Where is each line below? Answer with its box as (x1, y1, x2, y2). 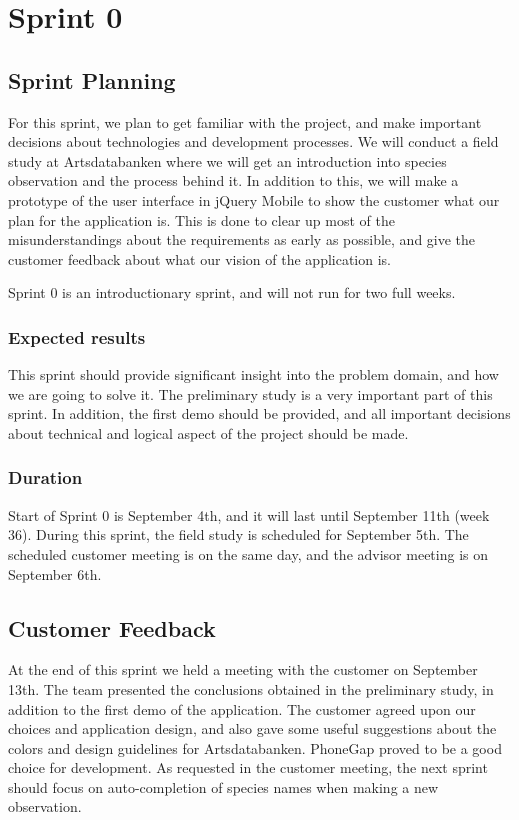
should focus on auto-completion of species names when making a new (8, 776, 439, 797)
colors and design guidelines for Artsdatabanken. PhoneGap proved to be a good (8, 737, 502, 758)
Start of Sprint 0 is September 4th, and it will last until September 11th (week (8, 504, 490, 525)
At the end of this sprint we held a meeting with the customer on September (8, 659, 478, 680)
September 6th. (8, 563, 102, 584)
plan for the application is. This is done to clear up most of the (8, 209, 395, 230)
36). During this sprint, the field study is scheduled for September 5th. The (8, 524, 469, 545)
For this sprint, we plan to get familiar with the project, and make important (8, 111, 482, 132)
